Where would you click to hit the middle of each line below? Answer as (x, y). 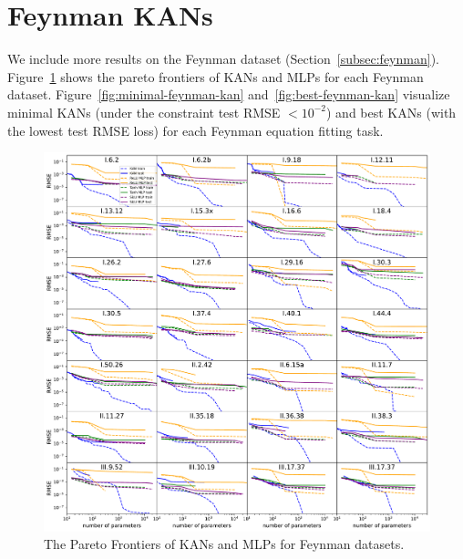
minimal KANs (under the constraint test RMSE (144, 112)
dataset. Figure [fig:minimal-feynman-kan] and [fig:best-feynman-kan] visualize (229, 94)
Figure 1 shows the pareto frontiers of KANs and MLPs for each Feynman (216, 76)
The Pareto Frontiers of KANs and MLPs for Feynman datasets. (224, 544)
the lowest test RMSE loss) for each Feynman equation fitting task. (195, 130)
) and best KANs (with (391, 112)
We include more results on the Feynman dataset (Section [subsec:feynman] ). (223, 59)
